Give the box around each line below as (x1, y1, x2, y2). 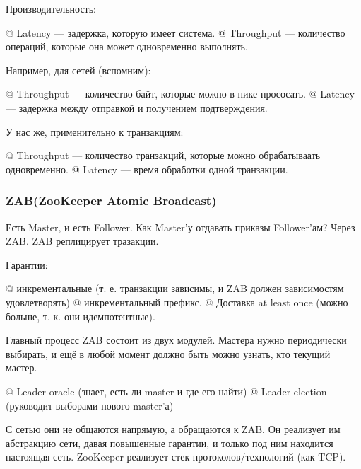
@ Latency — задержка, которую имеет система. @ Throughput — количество (6, 25, 345, 40)
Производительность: (6, 1, 97, 16)
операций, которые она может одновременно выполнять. (6, 39, 248, 54)
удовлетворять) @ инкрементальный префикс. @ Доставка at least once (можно (6, 294, 348, 309)
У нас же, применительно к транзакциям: (6, 124, 184, 139)
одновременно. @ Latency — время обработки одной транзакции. (6, 161, 288, 176)
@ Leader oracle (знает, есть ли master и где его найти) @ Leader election (6, 383, 327, 398)
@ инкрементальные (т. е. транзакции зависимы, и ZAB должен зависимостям (6, 281, 344, 296)
